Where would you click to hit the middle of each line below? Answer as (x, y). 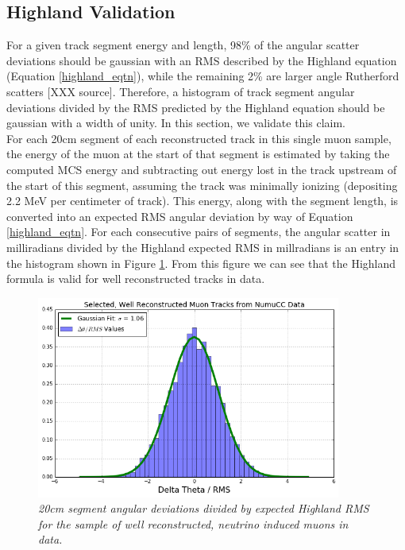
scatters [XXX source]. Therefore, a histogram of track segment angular (181, 91)
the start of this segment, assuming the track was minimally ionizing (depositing (202, 185)
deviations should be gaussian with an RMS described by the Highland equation (202, 60)
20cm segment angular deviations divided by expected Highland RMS (204, 508)
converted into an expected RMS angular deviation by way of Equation (180, 216)
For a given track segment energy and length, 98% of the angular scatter (183, 45)
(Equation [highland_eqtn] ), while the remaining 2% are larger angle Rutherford (203, 76)
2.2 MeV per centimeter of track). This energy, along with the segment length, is (202, 201)
